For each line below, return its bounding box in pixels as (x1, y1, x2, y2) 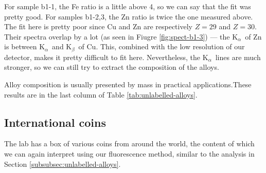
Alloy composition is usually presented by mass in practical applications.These (4, 79, 252, 90)
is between (4, 41, 37, 52)
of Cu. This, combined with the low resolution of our (78, 41, 245, 52)
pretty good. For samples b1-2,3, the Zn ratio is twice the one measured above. (4, 11, 253, 22)
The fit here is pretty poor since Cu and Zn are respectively (4, 21, 192, 32)
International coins (4, 114, 106, 130)
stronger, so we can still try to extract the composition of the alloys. (4, 62, 219, 72)
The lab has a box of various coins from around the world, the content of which (4, 138, 255, 149)
